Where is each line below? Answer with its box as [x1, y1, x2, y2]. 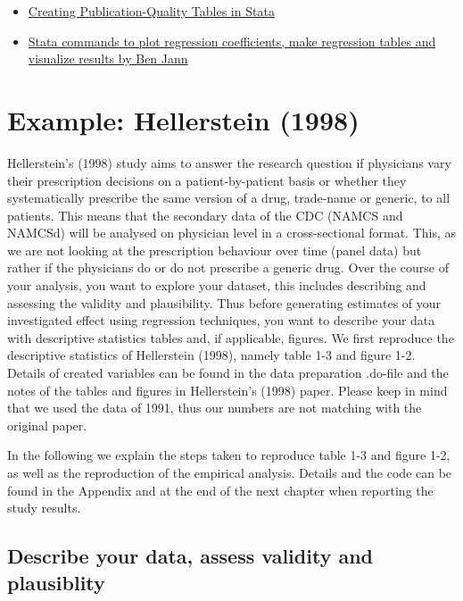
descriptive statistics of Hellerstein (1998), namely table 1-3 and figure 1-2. [7, 346, 416, 364]
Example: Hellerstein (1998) [7, 101, 360, 138]
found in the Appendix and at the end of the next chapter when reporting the [7, 480, 434, 499]
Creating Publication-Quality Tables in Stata [28, 2, 275, 20]
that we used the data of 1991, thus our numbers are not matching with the [7, 398, 422, 417]
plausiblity [7, 568, 105, 596]
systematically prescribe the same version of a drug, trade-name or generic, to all [7, 188, 451, 207]
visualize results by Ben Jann [28, 49, 188, 68]
